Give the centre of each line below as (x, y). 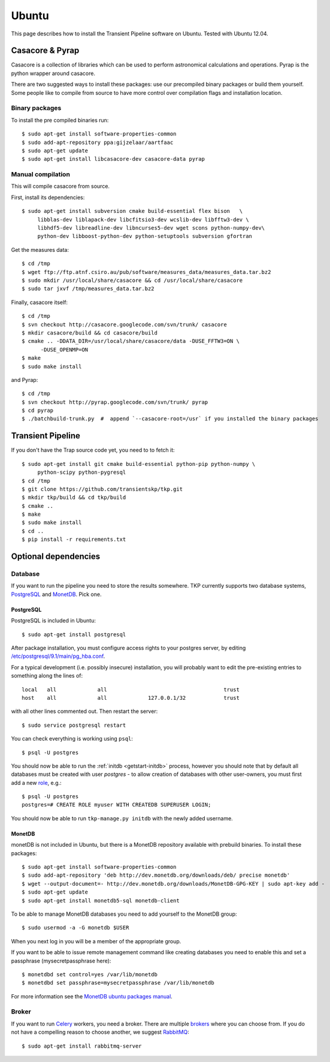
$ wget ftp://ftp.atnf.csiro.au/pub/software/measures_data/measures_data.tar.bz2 (146, 272)
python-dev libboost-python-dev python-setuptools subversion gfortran (145, 236)
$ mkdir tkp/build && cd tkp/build (74, 497)
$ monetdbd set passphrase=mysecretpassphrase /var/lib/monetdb (118, 983)
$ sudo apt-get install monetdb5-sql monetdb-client (101, 900)
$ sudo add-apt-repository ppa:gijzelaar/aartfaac (98, 142)
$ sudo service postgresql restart (74, 725)
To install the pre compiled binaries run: (60, 120)
